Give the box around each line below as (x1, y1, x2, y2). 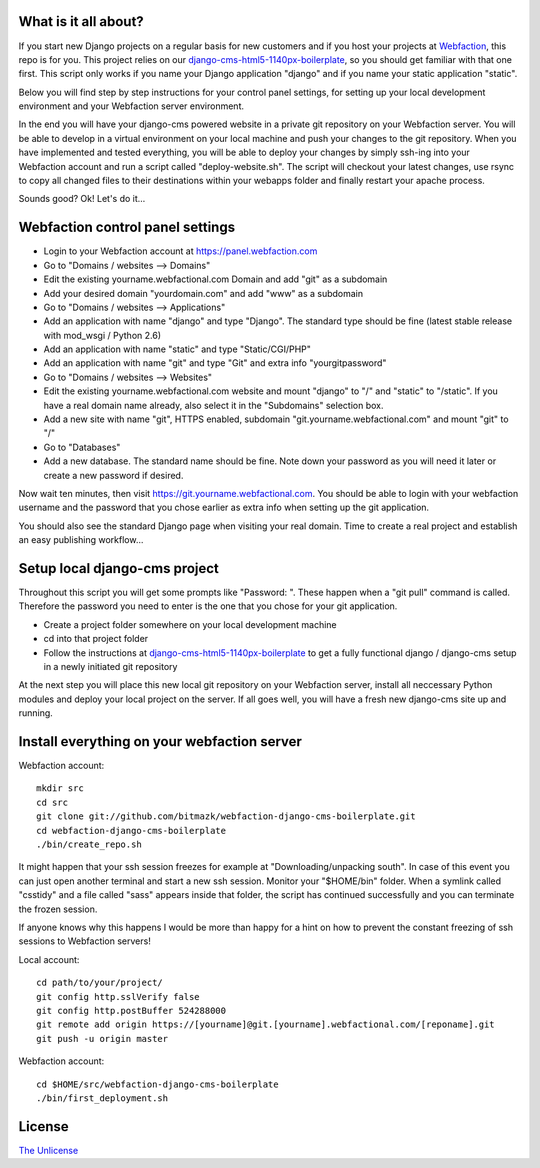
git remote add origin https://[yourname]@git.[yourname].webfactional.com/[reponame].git (36, 1019, 495, 1030)
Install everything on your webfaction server (18, 733, 302, 750)
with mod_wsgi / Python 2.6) (43, 329, 162, 341)
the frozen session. (18, 903, 98, 915)
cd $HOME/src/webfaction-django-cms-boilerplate (36, 1078, 279, 1090)
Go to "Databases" (43, 441, 121, 453)
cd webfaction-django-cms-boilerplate (36, 825, 227, 836)
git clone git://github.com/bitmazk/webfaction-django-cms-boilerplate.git (36, 811, 416, 822)
